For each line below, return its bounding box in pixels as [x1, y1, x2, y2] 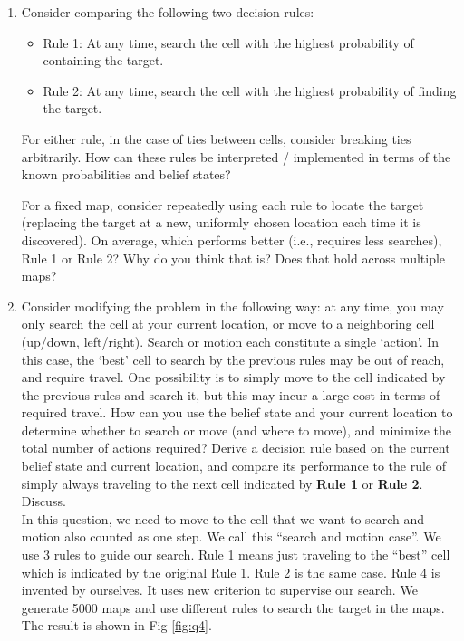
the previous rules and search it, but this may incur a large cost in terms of [21, 385, 440, 404]
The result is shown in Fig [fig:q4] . [21, 616, 212, 635]
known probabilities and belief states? [21, 165, 231, 184]
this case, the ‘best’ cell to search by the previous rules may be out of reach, [21, 349, 445, 368]
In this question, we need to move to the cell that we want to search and [21, 509, 425, 528]
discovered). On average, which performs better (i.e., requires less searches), [21, 230, 442, 249]
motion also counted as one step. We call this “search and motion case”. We [21, 527, 441, 546]
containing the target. [43, 51, 164, 70]
